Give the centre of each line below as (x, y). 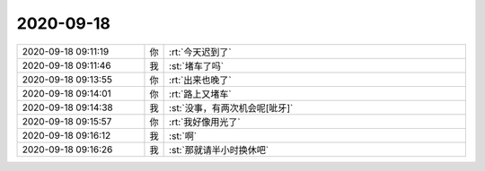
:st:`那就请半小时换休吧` (219, 150)
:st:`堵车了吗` (197, 65)
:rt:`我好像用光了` (205, 122)
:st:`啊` (183, 136)
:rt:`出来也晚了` (201, 80)
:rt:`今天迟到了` (201, 52)
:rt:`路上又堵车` (201, 94)
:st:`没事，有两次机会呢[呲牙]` (231, 107)
